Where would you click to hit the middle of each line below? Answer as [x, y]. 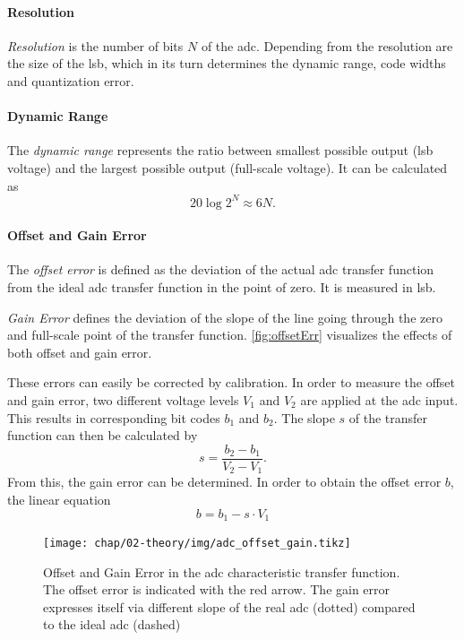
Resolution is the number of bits [95, 45]
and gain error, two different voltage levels [123, 400]
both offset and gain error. [80, 352]
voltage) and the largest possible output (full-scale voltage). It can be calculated [228, 167]
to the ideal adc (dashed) [112, 624]
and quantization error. [71, 80]
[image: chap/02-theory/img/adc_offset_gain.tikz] [197, 543]
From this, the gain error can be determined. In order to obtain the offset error [224, 482]
